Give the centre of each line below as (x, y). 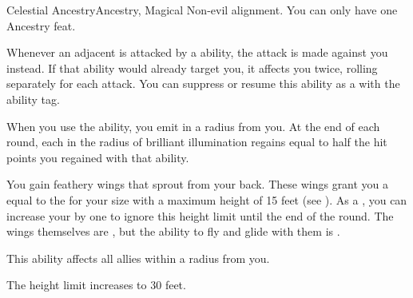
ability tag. (33, 99)
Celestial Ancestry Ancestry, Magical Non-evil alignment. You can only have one (202, 10)
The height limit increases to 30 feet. (96, 285)
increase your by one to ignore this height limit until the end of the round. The (200, 215)
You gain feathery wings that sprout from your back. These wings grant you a (198, 184)
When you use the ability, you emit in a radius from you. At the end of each (193, 126)
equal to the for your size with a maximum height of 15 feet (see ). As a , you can (207, 199)
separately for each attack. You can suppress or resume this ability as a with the (203, 83)
